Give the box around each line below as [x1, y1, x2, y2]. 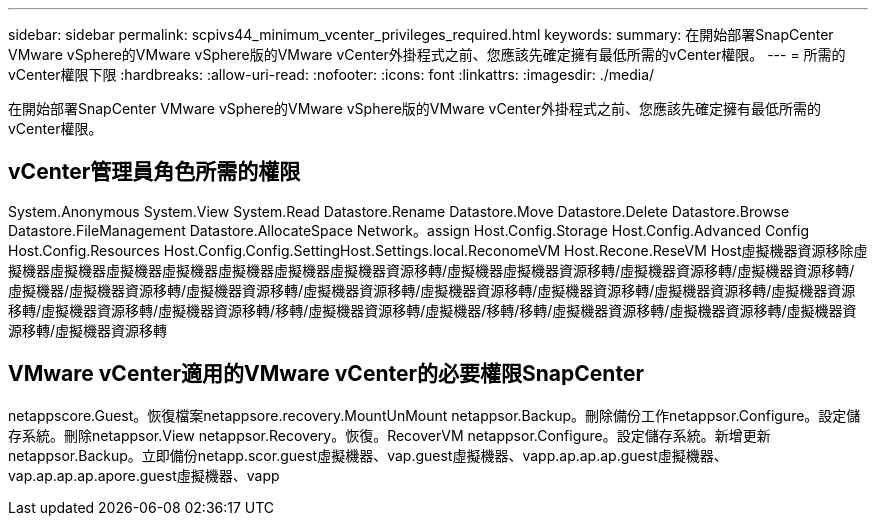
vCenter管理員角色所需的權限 [8, 159, 301, 185]
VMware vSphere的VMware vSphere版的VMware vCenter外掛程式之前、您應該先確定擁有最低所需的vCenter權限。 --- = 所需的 [8, 46, 846, 63]
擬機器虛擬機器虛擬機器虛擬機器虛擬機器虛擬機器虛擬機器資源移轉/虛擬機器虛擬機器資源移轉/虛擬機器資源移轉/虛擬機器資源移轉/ [8, 261, 855, 279]
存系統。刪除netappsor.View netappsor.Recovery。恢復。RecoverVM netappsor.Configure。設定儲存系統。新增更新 [8, 426, 771, 444]
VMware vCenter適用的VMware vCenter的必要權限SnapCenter [8, 361, 644, 387]
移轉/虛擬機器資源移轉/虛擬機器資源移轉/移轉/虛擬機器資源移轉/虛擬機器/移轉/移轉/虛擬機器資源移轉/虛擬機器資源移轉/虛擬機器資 [8, 301, 857, 319]
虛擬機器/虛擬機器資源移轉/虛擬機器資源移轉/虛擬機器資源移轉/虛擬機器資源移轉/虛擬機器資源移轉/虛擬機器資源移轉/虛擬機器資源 [8, 281, 856, 299]
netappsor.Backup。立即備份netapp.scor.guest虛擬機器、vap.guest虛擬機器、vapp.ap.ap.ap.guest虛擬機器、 [8, 446, 728, 464]
